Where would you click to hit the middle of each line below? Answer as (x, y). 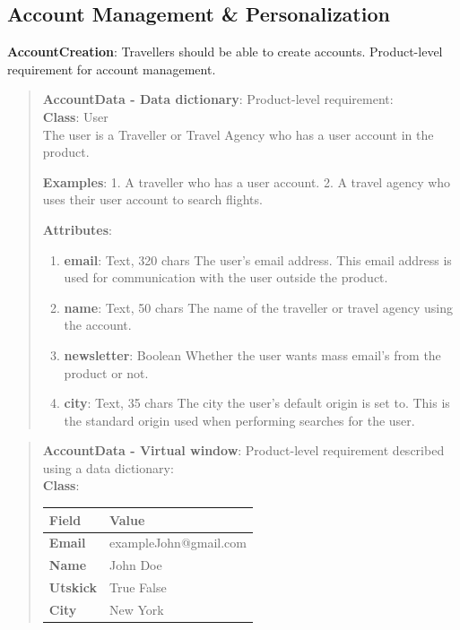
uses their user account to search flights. (152, 199)
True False (138, 587)
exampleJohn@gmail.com (178, 543)
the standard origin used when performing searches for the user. (239, 420)
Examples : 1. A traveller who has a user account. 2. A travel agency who (247, 181)
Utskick (73, 587)
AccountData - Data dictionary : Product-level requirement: (218, 99)
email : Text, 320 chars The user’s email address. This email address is (258, 259)
